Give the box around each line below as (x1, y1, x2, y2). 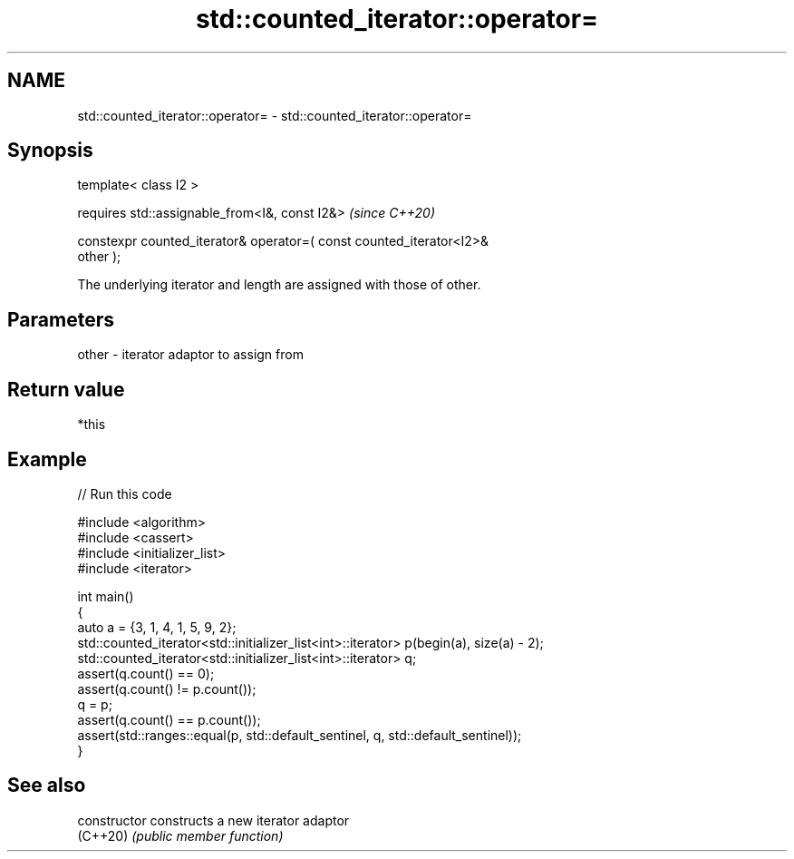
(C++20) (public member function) (77, 827, 284, 844)
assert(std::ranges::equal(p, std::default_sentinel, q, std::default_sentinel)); (77, 727, 522, 743)
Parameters (7, 307, 114, 331)
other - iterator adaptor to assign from (77, 347, 304, 363)
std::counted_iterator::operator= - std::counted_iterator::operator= (77, 107, 472, 123)
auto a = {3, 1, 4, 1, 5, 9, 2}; (77, 619, 237, 635)
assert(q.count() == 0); (77, 665, 215, 681)
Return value (7, 377, 125, 401)
